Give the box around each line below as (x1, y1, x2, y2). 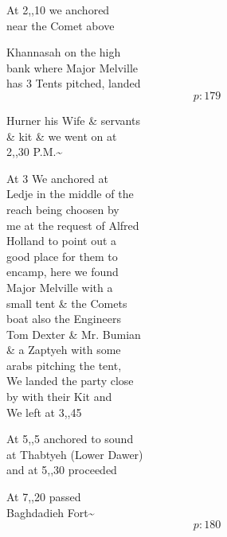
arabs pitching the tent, (6, 356, 122, 373)
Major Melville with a (6, 278, 113, 295)
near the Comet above (6, 17, 115, 33)
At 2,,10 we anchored (6, 2, 110, 18)
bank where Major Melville (6, 59, 138, 76)
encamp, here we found (6, 263, 119, 280)
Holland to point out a (6, 232, 117, 249)
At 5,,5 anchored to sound (6, 430, 134, 447)
